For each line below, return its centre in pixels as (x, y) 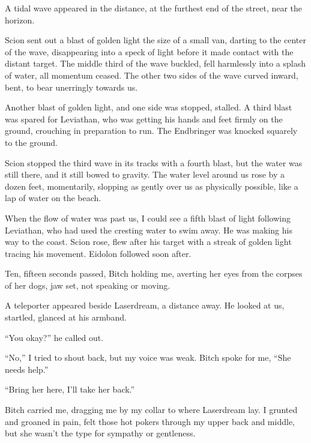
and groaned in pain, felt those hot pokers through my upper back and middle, (150, 421)
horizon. (20, 20)
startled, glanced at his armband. (66, 317)
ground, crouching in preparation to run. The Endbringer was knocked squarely (151, 131)
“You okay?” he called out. (54, 337)
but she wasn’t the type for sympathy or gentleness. (100, 433)
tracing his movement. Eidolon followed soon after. (98, 253)
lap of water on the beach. (53, 198)
